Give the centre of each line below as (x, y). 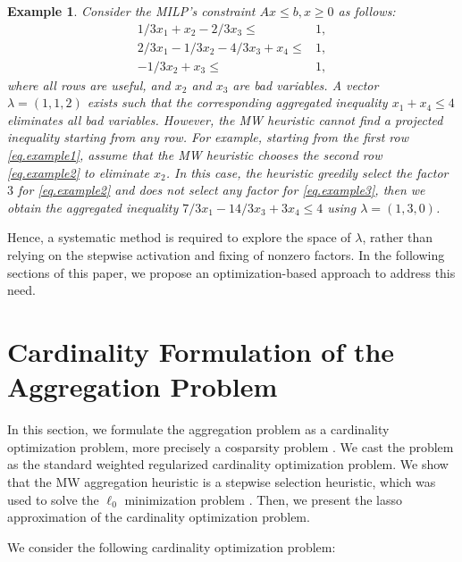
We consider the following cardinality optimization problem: (172, 546)
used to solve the (53, 499)
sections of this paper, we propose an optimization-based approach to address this (231, 272)
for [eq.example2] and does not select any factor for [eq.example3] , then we (222, 190)
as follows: (367, 11)
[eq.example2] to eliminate (78, 172)
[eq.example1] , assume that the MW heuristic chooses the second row (195, 155)
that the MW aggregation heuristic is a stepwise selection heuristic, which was (222, 481)
